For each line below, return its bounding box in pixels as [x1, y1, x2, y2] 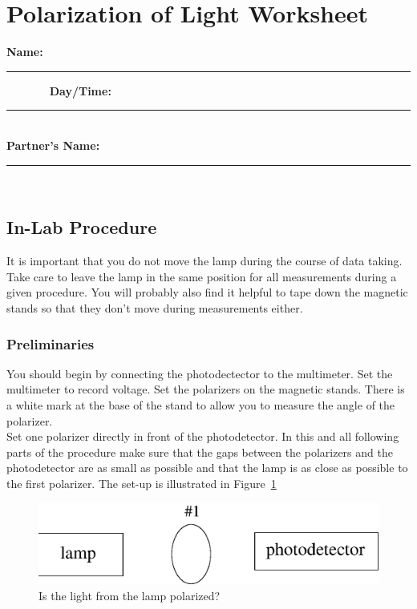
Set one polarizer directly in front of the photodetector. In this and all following [6, 428, 399, 445]
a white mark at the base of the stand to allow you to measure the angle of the [6, 397, 395, 413]
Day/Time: [49, 82, 111, 99]
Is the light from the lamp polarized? [38, 587, 221, 603]
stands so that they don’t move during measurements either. [6, 300, 303, 317]
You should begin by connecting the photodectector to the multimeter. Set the [6, 365, 393, 381]
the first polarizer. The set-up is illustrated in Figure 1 [6, 475, 277, 492]
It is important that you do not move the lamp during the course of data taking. [6, 252, 403, 269]
